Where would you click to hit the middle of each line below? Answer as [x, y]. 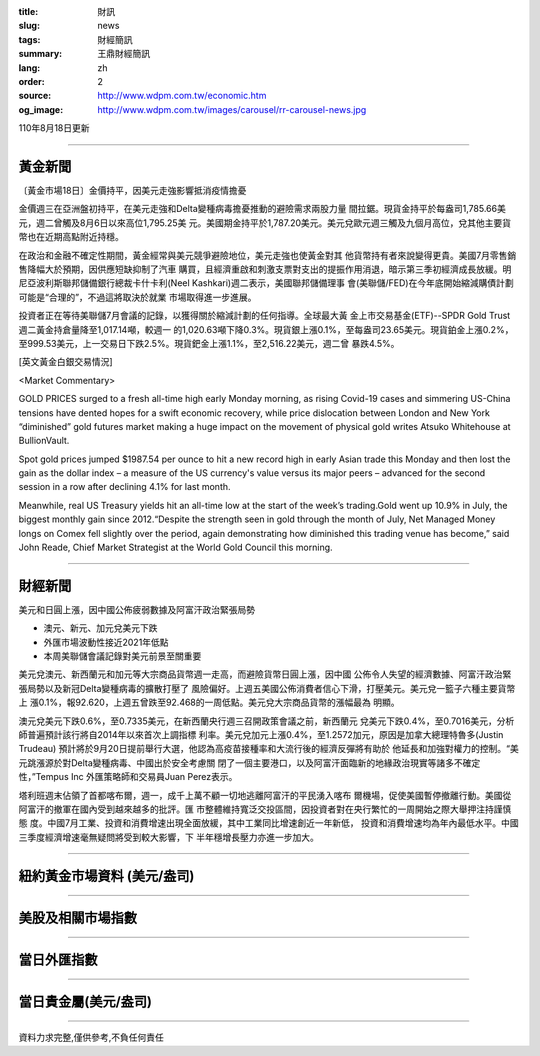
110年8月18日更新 [54, 128]
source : [35, 96]
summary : [40, 54]
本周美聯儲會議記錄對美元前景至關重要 [122, 656]
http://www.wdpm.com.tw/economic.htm [182, 96]
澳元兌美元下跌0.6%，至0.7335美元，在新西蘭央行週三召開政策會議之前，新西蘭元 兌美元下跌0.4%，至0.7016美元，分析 [266, 721]
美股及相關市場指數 [77, 917]
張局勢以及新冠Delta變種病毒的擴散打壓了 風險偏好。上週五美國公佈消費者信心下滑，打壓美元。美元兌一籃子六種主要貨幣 [267, 688]
